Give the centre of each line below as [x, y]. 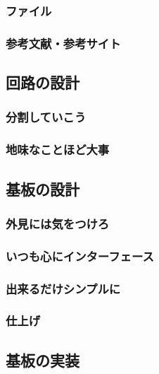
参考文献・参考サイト [63, 43]
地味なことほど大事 [58, 150]
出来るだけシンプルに [63, 288]
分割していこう [46, 117]
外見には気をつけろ [58, 223]
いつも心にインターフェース [80, 256]
